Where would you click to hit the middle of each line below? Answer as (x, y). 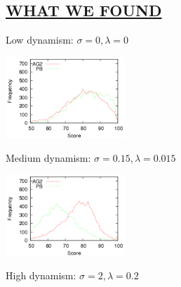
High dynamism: (41, 275)
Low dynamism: (40, 40)
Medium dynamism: (48, 157)
